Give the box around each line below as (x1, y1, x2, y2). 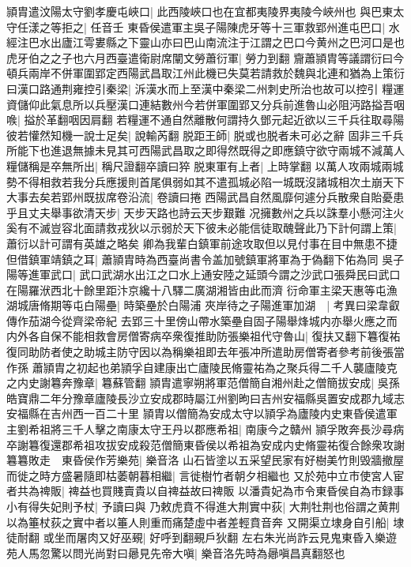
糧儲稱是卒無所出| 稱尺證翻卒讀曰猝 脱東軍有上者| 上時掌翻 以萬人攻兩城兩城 (6, 157, 404, 174)
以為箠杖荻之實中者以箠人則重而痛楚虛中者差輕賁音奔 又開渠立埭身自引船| (6, 513, 390, 530)
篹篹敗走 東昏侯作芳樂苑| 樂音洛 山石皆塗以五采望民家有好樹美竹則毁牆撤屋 (6, 452, 405, 468)
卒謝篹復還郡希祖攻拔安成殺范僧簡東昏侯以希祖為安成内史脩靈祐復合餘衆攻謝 (6, 436, 405, 452)
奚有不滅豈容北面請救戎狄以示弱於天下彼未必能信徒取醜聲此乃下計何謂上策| (6, 220, 397, 236)
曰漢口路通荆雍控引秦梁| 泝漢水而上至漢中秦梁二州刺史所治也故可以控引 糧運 (6, 80, 405, 96)
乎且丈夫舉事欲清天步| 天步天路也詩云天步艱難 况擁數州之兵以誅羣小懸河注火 (6, 204, 405, 220)
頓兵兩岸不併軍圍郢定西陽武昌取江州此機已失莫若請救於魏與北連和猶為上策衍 (6, 65, 405, 81)
